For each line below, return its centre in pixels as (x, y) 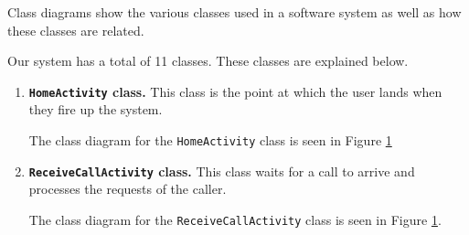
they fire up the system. (96, 109)
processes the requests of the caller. (128, 189)
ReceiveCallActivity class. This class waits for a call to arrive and (222, 171)
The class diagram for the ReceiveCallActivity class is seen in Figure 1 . (235, 219)
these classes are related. (76, 30)
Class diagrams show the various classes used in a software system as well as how (234, 12)
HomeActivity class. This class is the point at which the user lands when (235, 91)
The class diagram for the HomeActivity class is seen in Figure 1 (210, 140)
